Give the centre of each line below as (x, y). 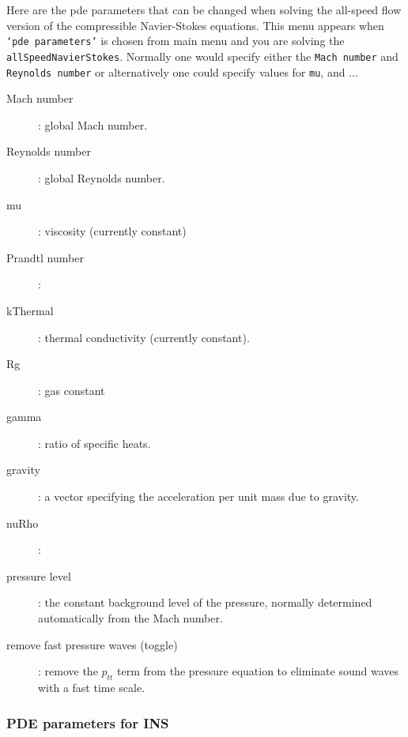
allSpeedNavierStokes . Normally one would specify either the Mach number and (202, 56)
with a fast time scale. (92, 688)
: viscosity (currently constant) (112, 231)
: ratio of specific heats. (94, 443)
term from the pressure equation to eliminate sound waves (258, 671)
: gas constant (72, 390)
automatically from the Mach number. (130, 618)
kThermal (30, 310)
